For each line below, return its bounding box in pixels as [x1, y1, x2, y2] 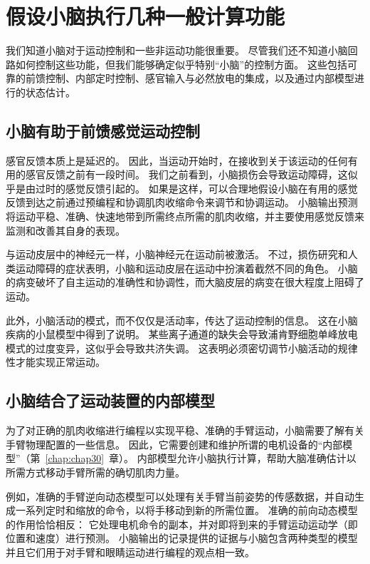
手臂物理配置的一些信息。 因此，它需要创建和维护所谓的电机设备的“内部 [6, 436, 343, 451]
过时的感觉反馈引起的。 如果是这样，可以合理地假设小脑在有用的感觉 [35, 180, 358, 195]
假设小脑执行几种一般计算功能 [6, 1, 285, 31]
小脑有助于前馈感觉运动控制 [6, 119, 200, 141]
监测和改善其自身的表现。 [6, 222, 125, 237]
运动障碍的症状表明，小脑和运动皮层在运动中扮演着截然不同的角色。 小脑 [15, 260, 358, 275]
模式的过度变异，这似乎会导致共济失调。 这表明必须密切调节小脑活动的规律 [6, 340, 358, 355]
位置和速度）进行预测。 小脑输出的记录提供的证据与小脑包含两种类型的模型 [6, 530, 358, 545]
